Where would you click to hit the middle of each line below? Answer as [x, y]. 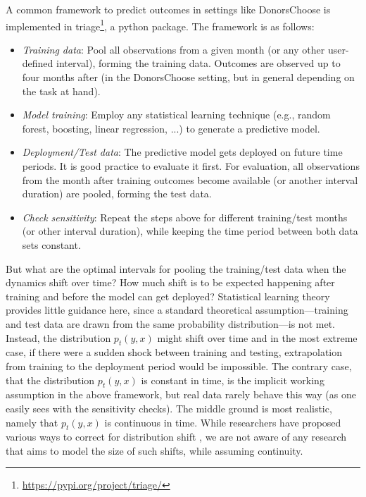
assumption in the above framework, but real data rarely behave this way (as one [181, 394]
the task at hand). [61, 91]
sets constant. [51, 244]
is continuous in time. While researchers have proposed [223, 422]
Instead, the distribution [58, 337]
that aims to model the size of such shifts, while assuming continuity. [154, 450]
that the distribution [50, 380]
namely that [32, 422]
